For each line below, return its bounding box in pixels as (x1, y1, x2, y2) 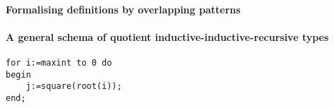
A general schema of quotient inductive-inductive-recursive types (6, 29, 329, 44)
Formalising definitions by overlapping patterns (6, 1, 241, 16)
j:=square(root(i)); (25, 81, 122, 92)
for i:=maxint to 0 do (6, 57, 112, 68)
